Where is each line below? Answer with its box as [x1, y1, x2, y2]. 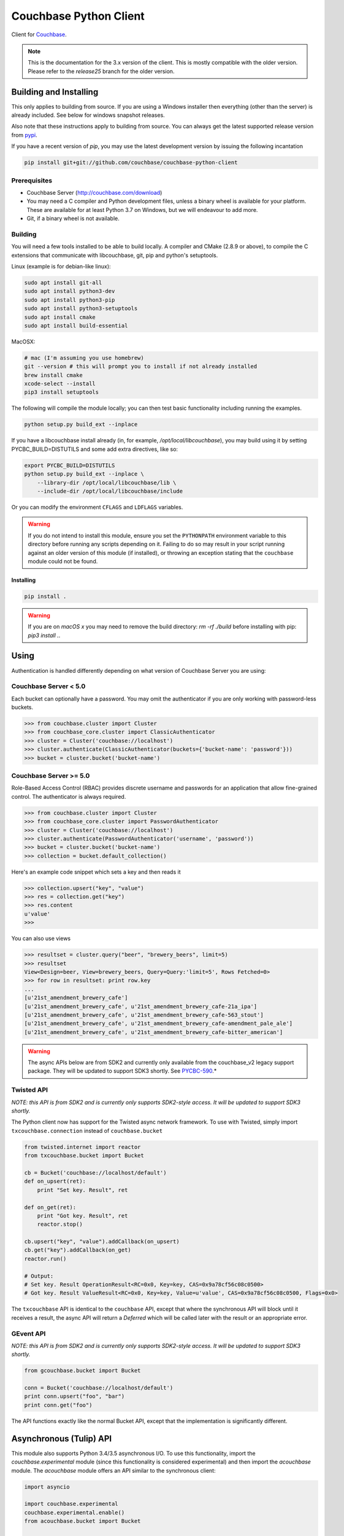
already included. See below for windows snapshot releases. [11, 111, 165, 119]
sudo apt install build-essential [24, 322, 128, 329]
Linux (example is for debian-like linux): [11, 263, 111, 270]
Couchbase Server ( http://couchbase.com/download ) [26, 189, 162, 196]
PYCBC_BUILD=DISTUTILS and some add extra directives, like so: [11, 445, 178, 453]
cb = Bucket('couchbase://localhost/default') [24, 1169, 167, 1176]
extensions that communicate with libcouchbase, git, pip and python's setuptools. [11, 251, 218, 259]
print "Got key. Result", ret [37, 1212, 128, 1219]
